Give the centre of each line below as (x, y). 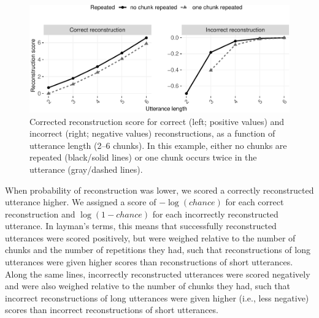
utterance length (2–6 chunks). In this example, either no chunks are (158, 145)
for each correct (255, 202)
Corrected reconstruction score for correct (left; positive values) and (157, 121)
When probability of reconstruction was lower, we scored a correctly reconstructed (159, 190)
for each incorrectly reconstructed (215, 214)
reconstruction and (40, 214)
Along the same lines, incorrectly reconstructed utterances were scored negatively (158, 274)
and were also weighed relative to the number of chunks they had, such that (148, 286)
